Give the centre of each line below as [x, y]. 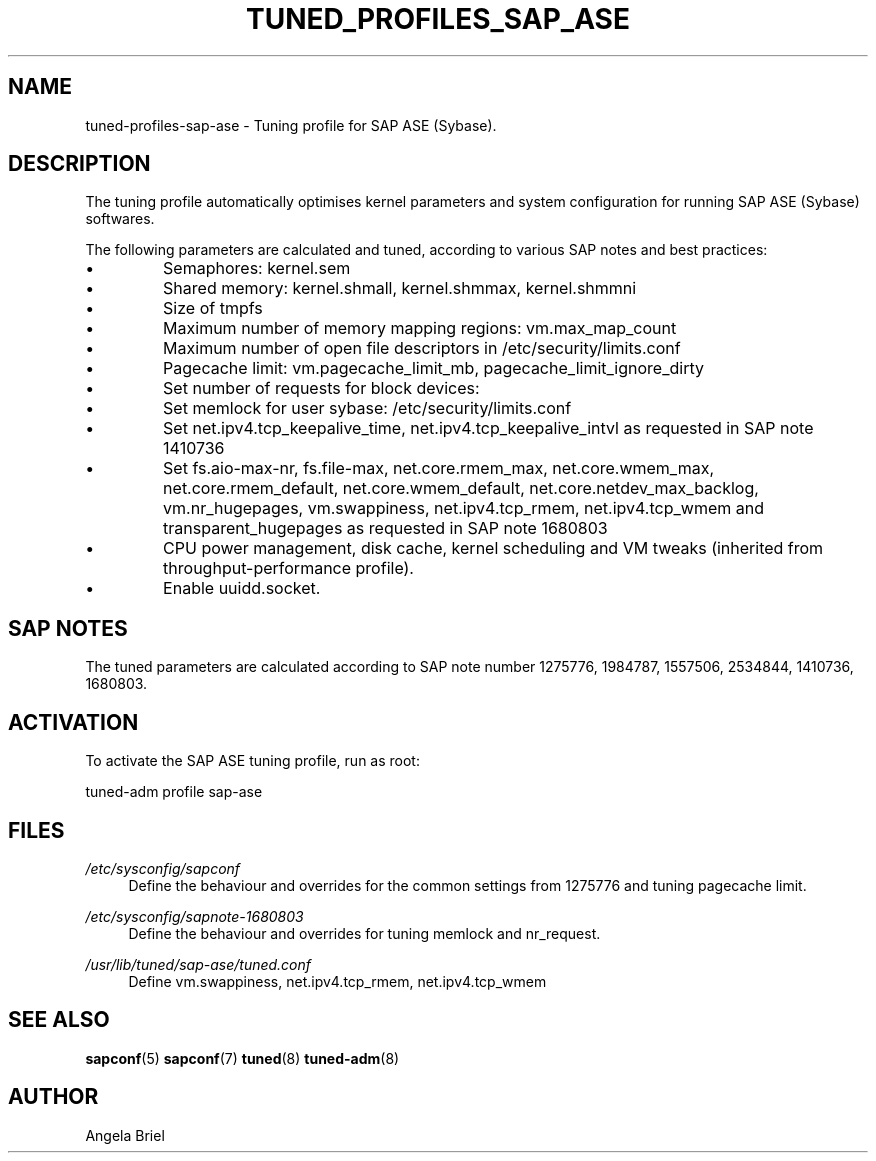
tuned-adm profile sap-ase [174, 792]
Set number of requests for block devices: [321, 388]
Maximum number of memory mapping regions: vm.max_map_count [420, 328]
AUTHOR [53, 1097]
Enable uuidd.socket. [242, 588]
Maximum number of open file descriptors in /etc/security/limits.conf [422, 348]
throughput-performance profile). [288, 568]
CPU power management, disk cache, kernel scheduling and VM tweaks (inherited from [493, 548]
